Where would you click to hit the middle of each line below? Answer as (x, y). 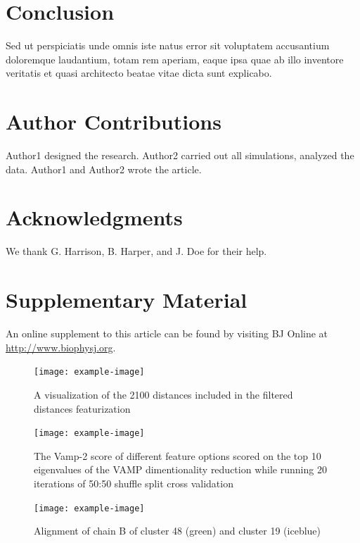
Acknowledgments (94, 217)
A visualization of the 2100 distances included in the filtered (163, 394)
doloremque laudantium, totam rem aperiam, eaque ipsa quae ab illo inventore (175, 59)
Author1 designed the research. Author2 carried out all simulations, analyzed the (180, 155)
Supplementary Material (127, 300)
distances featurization (82, 408)
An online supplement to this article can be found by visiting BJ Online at (167, 333)
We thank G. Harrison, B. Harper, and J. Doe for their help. (136, 251)
